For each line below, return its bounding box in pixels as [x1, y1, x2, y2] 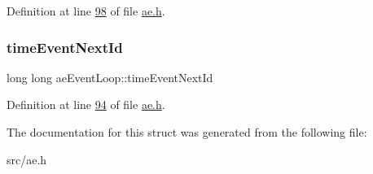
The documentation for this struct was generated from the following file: [7, 124, 367, 140]
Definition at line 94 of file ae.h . [7, 96, 165, 113]
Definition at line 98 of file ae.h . [7, 2, 165, 19]
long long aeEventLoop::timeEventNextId [7, 68, 213, 85]
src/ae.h [7, 150, 47, 167]
